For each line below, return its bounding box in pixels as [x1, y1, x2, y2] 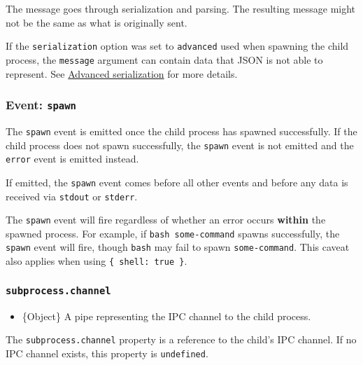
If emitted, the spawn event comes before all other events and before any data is [6, 174, 348, 189]
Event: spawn [6, 96, 76, 113]
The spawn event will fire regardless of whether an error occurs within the [6, 212, 326, 227]
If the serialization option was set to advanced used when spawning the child [6, 39, 349, 53]
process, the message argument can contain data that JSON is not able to [6, 52, 323, 67]
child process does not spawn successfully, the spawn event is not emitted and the [6, 137, 354, 152]
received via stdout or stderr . [6, 188, 138, 203]
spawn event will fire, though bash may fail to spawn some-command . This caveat [6, 240, 350, 254]
